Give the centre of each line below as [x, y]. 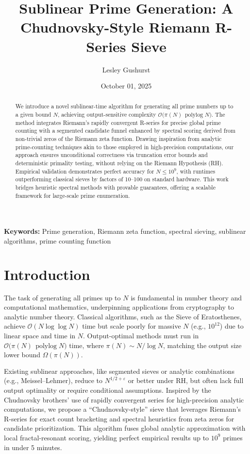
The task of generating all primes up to [62, 297]
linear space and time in [40, 336]
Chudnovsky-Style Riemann [115, 27]
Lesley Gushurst [126, 69]
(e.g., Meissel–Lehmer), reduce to [53, 380]
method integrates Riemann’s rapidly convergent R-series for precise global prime [118, 122]
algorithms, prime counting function [58, 240]
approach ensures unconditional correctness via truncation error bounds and [111, 155]
